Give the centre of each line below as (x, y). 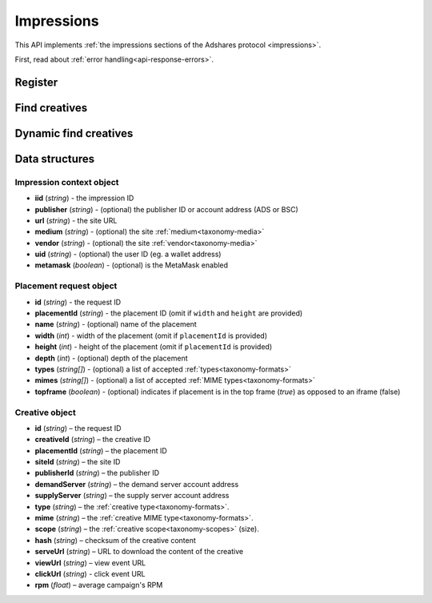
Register (36, 82)
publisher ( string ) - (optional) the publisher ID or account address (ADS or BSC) (167, 209)
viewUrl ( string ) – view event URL (90, 563)
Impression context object (67, 182)
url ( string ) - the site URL (76, 220)
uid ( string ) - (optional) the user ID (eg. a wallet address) (128, 254)
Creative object (45, 412)
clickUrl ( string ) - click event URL (90, 573)
